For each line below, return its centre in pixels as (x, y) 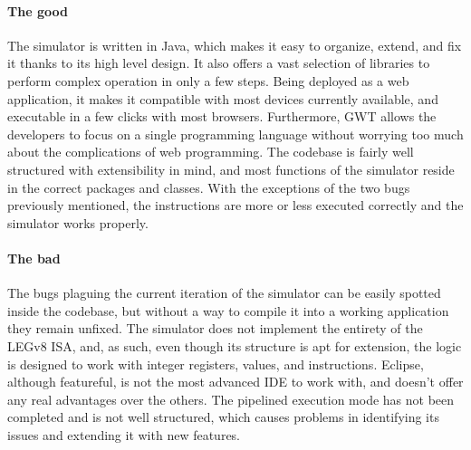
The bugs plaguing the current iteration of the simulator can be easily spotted (224, 293)
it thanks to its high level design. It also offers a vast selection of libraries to (219, 63)
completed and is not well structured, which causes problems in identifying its (223, 417)
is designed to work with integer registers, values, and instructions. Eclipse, (216, 364)
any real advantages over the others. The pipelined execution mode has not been (231, 399)
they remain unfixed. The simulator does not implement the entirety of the (215, 328)
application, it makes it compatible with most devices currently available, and (223, 98)
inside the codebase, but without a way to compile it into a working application (228, 310)
